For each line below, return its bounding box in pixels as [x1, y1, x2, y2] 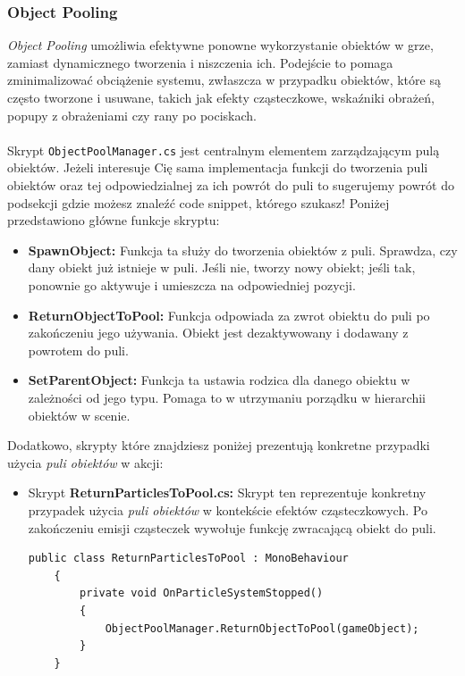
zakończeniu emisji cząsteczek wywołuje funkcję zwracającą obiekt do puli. [28, 518, 436, 537]
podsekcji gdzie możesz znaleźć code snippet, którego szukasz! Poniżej [7, 193, 390, 212]
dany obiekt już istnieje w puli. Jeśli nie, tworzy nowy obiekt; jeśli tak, [28, 258, 416, 277]
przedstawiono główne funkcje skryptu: [7, 211, 220, 230]
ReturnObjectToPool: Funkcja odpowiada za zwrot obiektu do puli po [28, 305, 430, 324]
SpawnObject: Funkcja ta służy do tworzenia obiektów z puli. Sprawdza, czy [28, 240, 458, 259]
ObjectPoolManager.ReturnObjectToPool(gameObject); [105, 622, 419, 635]
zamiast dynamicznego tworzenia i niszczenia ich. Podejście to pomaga [7, 53, 393, 71]
